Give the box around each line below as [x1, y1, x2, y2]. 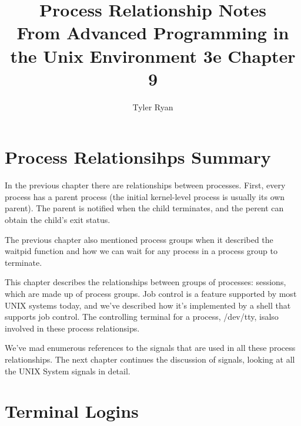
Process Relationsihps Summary [5, 145, 271, 169]
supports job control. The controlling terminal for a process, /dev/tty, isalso [5, 310, 279, 323]
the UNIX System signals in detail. [5, 364, 131, 377]
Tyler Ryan [132, 100, 173, 113]
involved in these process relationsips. [5, 322, 140, 334]
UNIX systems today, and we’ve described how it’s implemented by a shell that [5, 299, 291, 311]
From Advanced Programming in [16, 21, 289, 45]
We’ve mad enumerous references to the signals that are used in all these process [5, 342, 296, 354]
